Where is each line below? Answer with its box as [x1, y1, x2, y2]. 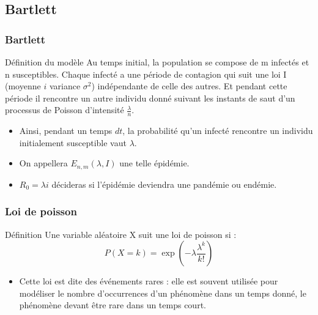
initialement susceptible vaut [19, 136, 127, 149]
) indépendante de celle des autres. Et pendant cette [91, 80, 287, 92]
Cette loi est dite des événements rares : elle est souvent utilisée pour [19, 275, 278, 287]
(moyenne [5, 80, 41, 92]
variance [49, 80, 81, 92]
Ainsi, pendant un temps [19, 124, 113, 137]
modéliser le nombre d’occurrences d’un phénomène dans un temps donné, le [19, 286, 306, 299]
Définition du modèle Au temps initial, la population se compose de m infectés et [5, 56, 309, 68]
